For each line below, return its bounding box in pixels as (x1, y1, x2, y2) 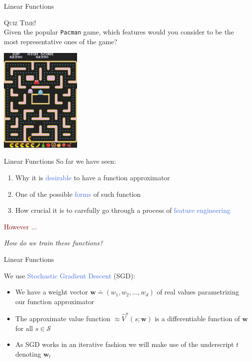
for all (15, 323, 33, 333)
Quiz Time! (4, 17, 36, 27)
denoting (15, 348, 41, 359)
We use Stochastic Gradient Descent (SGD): (4, 270, 135, 280)
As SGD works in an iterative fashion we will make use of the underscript (15, 339, 234, 349)
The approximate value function (15, 313, 110, 324)
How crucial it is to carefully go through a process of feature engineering (15, 205, 231, 215)
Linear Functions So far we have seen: (4, 156, 116, 166)
